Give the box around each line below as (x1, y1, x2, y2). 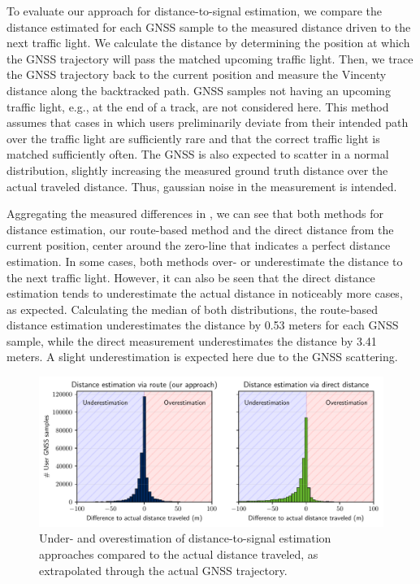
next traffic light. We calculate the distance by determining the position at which (6, 34, 410, 51)
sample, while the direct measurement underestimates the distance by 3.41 (6, 332, 377, 349)
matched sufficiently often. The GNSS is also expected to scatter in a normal (6, 146, 389, 163)
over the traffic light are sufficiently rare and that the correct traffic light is (6, 129, 380, 146)
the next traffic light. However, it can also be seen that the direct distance (6, 268, 375, 285)
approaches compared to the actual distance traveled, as (39, 545, 318, 562)
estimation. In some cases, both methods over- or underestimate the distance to (6, 252, 403, 269)
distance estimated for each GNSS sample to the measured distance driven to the (6, 18, 411, 35)
